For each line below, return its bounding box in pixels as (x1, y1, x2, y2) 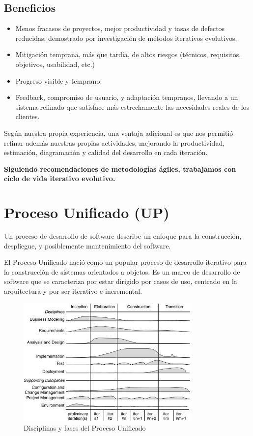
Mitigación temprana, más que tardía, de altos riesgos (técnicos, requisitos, (15, 49, 241, 60)
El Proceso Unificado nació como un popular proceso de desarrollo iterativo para (4, 257, 247, 267)
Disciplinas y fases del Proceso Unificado (24, 423, 146, 433)
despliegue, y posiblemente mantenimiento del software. (4, 240, 171, 250)
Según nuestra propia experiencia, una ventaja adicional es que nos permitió (4, 127, 233, 138)
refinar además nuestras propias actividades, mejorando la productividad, (4, 137, 225, 148)
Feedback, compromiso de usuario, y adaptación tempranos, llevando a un (15, 92, 238, 102)
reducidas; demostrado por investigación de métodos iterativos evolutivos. (15, 32, 237, 43)
